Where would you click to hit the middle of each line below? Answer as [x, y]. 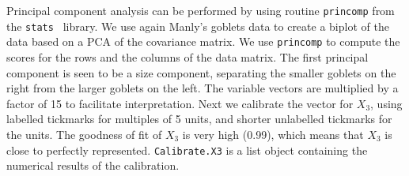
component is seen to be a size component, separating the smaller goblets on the [201, 72]
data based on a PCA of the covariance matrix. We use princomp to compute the [203, 41]
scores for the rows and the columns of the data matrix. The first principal [187, 56]
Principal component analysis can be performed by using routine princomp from [201, 10]
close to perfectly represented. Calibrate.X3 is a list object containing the [187, 150]
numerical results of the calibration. [93, 165]
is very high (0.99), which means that [273, 134]
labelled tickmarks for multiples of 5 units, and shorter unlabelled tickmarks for [199, 119]
